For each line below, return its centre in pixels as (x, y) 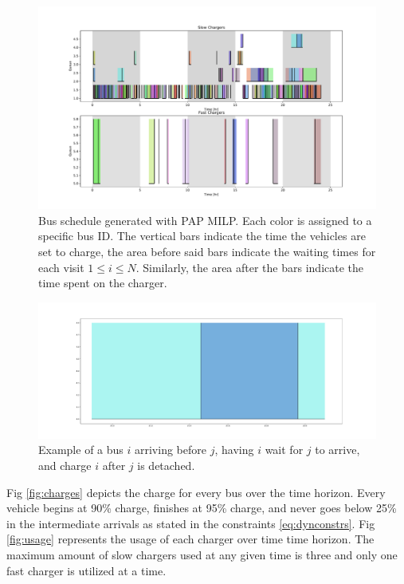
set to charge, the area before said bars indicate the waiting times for (207, 252)
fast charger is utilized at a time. (86, 570)
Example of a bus (81, 450)
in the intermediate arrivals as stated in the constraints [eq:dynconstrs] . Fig (191, 523)
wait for (284, 450)
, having (234, 450)
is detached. (166, 465)
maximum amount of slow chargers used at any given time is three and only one (202, 554)
